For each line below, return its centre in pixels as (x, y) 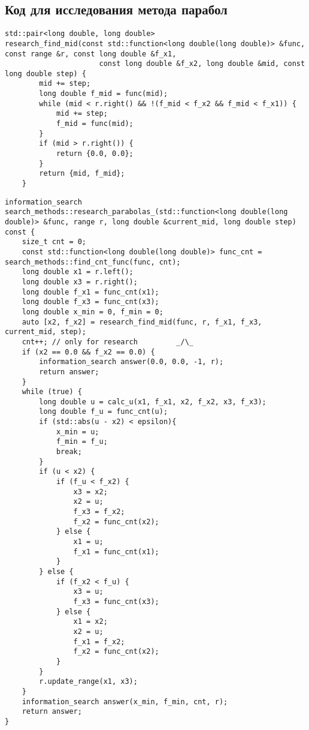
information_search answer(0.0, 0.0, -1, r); (131, 362)
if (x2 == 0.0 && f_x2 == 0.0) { (88, 352)
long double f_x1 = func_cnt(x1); (90, 292)
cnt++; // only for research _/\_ (107, 342)
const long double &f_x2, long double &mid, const (202, 64)
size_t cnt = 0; (54, 242)
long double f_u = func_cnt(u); (104, 412)
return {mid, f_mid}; (82, 174)
